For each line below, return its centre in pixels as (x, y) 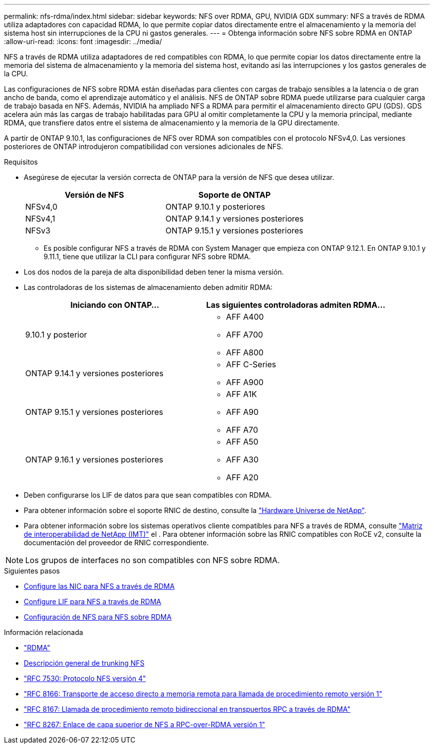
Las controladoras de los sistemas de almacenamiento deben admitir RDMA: (148, 287)
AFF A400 (245, 317)
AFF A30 (242, 460)
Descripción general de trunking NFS (84, 663)
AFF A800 (245, 352)
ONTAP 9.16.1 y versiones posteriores (94, 460)
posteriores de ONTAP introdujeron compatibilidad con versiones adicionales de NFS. (144, 146)
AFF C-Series (251, 364)
